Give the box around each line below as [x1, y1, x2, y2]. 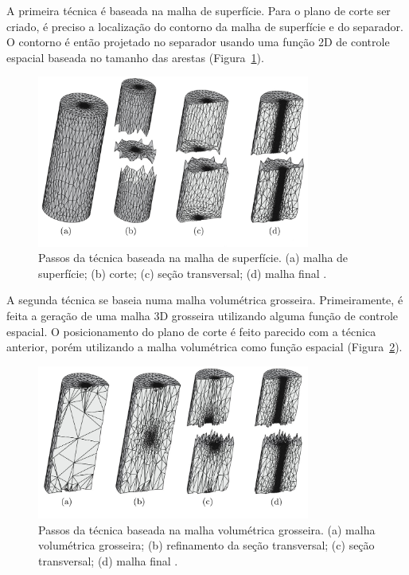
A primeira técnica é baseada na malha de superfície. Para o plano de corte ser [6, 2, 391, 18]
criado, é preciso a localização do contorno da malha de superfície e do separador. [6, 18, 403, 34]
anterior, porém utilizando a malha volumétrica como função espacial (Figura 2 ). [6, 338, 403, 355]
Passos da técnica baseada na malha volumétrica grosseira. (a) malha [38, 521, 376, 538]
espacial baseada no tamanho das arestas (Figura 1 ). [6, 49, 264, 65]
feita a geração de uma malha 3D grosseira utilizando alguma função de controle [6, 307, 399, 324]
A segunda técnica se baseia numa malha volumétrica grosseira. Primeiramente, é [6, 291, 403, 308]
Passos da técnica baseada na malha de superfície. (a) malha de [38, 249, 349, 266]
